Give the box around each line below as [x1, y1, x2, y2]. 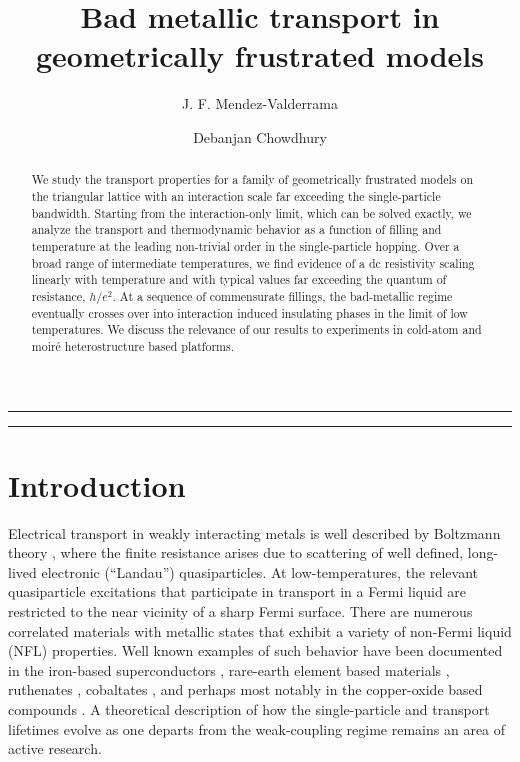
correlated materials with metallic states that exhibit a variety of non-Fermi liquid [8, 620, 512, 641]
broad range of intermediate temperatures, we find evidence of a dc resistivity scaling [31, 254, 475, 271]
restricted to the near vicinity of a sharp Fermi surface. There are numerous [8, 601, 473, 622]
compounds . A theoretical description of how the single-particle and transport [8, 698, 490, 719]
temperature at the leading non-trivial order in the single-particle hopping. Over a [31, 237, 460, 254]
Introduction [8, 464, 186, 505]
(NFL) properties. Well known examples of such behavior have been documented [8, 640, 503, 661]
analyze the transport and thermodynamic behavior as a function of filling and [31, 221, 442, 238]
